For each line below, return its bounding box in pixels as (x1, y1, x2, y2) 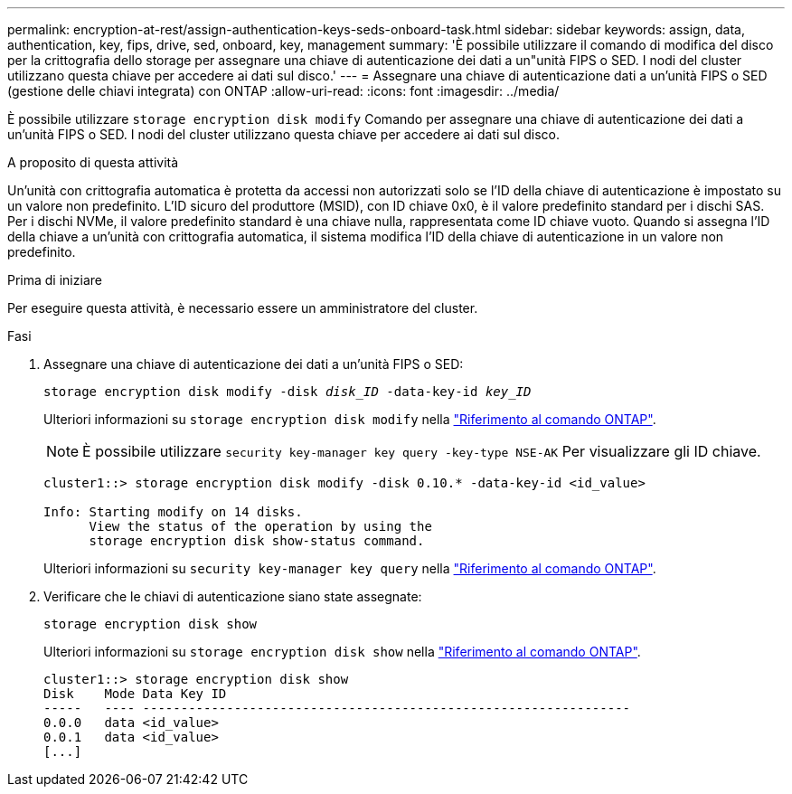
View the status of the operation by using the (89, 519, 432, 534)
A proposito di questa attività (7, 155, 179, 170)
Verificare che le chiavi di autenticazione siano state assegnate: (43, 589, 422, 604)
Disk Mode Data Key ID (43, 686, 227, 701)
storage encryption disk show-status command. (89, 534, 425, 548)
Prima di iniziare (7, 272, 102, 288)
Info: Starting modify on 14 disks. (43, 505, 303, 519)
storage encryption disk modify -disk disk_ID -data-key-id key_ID (43, 384, 532, 399)
